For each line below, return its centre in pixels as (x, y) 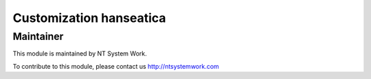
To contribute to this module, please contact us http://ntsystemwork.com (116, 66)
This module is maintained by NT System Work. (80, 54)
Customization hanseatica (89, 18)
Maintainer (38, 36)
